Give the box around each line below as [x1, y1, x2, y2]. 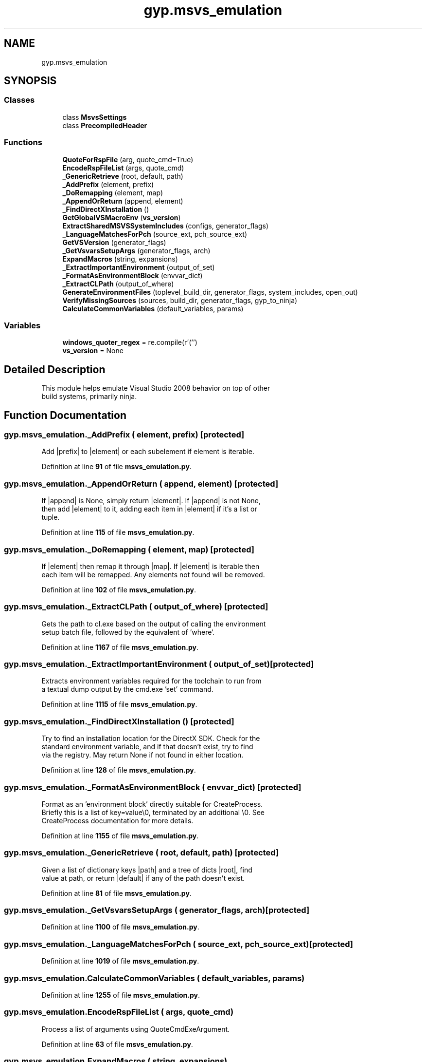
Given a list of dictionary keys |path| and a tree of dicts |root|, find [41, 865, 252, 874]
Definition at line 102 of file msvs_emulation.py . [41, 585, 196, 594]
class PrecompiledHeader [62, 121, 147, 130]
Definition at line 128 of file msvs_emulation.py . [41, 766, 196, 775]
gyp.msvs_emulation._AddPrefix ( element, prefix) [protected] [4, 430, 245, 439]
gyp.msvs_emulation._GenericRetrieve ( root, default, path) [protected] [4, 848, 279, 858]
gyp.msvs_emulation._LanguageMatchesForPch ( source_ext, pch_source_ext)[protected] [4, 939, 354, 949]
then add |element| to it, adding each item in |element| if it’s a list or [41, 505, 257, 513]
